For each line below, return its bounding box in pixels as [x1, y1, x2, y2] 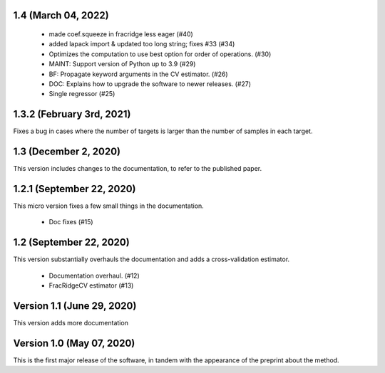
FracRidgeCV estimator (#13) [48, 281, 134, 290]
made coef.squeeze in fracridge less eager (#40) [48, 30, 194, 38]
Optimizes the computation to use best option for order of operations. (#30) [48, 50, 272, 58]
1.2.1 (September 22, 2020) [13, 182, 136, 195]
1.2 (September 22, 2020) [13, 236, 130, 248]
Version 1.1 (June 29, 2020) [13, 300, 137, 312]
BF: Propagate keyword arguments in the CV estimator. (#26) [48, 70, 228, 78]
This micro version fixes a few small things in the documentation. [13, 201, 205, 210]
